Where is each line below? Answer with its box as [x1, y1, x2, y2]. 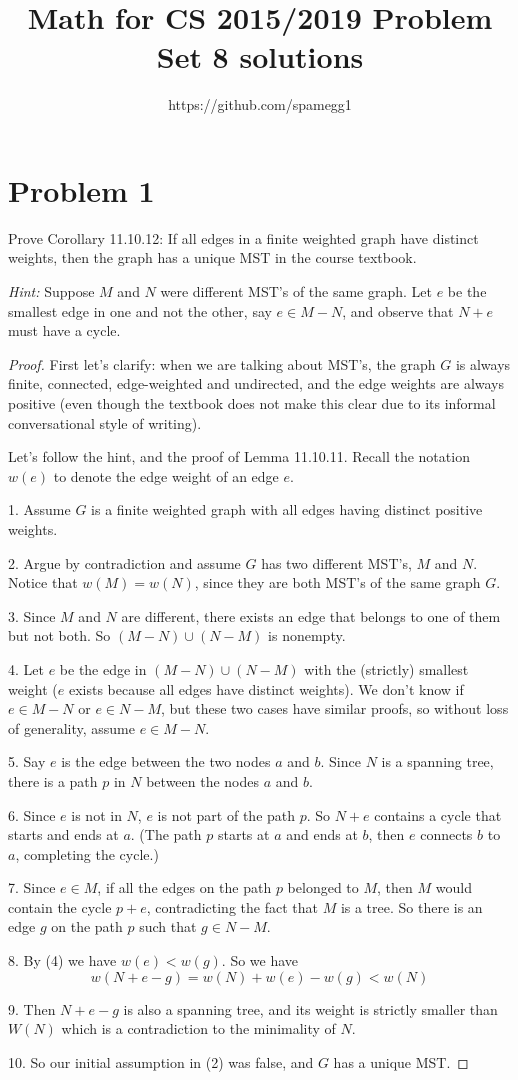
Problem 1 [8, 169, 155, 210]
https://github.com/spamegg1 [168, 94, 352, 115]
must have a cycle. [8, 320, 121, 341]
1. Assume [8, 499, 71, 520]
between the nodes [146, 770, 260, 791]
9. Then [8, 998, 56, 1019]
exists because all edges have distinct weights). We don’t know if [68, 678, 464, 699]
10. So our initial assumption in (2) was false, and [8, 1051, 314, 1072]
